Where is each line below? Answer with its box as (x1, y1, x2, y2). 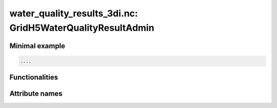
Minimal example (9, 41, 66, 50)
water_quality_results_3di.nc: (9, 8, 138, 19)
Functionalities (9, 73, 58, 82)
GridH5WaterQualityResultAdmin (9, 22, 154, 33)
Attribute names (9, 90, 63, 98)
